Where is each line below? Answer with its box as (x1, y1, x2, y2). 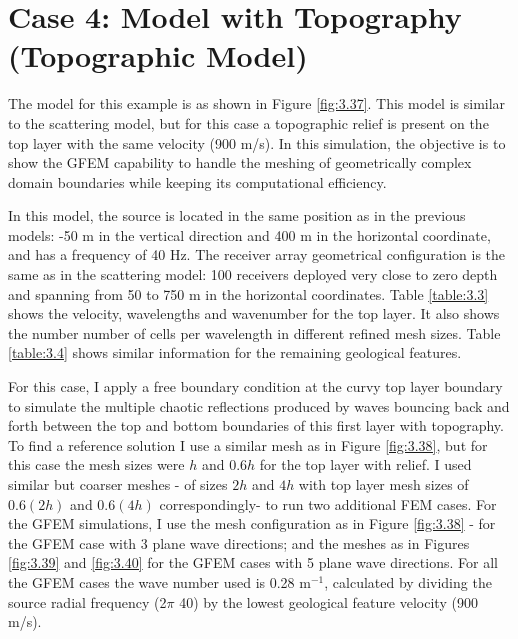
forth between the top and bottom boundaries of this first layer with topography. (8, 415, 504, 436)
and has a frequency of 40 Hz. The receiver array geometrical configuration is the (8, 244, 506, 265)
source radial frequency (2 (8, 591, 167, 612)
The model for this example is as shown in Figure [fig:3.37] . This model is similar (8, 93, 506, 114)
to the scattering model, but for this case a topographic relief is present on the (8, 112, 489, 133)
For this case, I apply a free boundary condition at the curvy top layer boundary (8, 376, 503, 397)
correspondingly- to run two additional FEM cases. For (159, 493, 497, 514)
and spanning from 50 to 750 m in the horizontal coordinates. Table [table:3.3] (8, 283, 489, 304)
